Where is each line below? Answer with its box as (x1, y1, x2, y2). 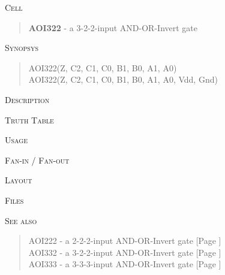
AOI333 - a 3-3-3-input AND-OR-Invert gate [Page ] (28, 258, 221, 270)
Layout (5, 174, 32, 186)
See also (5, 214, 37, 226)
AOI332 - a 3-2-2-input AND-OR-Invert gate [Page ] (28, 246, 221, 258)
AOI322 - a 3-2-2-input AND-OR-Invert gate (28, 21, 197, 34)
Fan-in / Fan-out (5, 153, 70, 166)
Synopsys (5, 41, 38, 54)
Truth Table (5, 113, 54, 126)
